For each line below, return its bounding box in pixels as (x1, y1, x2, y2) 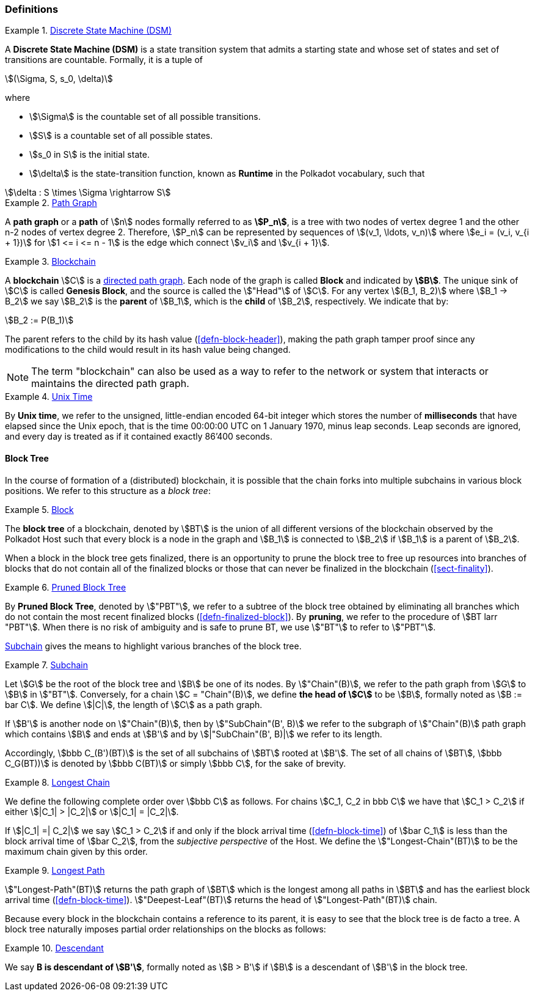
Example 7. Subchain (5, 659, 89, 670)
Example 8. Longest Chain (5, 777, 110, 788)
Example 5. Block (5, 504, 74, 515)
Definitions (5, 3, 59, 15)
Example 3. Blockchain (5, 256, 96, 267)
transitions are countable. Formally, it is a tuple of (5, 54, 203, 65)
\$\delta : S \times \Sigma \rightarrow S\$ (5, 187, 171, 198)
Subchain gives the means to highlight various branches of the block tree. (5, 640, 302, 651)
